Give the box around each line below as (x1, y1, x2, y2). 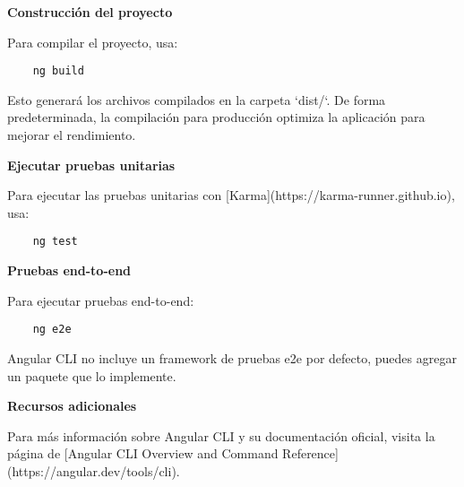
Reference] (282, 444, 339, 463)
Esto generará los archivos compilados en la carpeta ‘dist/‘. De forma (7, 90, 386, 109)
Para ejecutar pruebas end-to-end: (7, 291, 194, 309)
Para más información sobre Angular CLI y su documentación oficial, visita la (7, 426, 435, 445)
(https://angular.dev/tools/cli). (7, 461, 180, 480)
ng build (32, 65, 84, 78)
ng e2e (32, 323, 72, 336)
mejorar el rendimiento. (7, 126, 136, 144)
